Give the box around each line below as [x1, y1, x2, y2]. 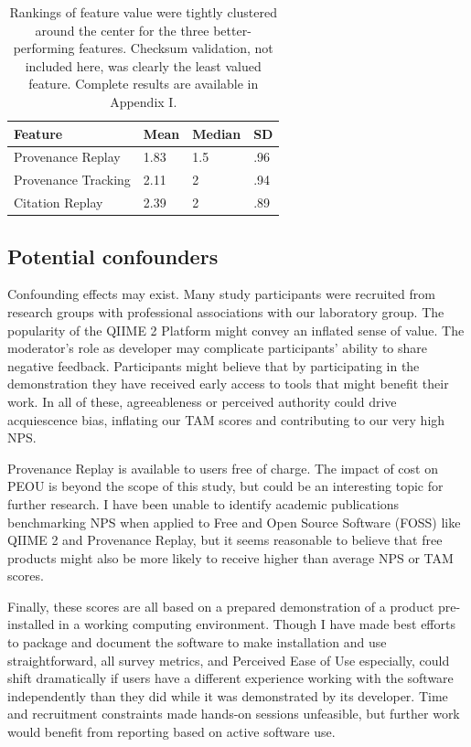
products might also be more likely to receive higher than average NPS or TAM [7, 548, 454, 567]
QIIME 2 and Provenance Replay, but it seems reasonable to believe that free [7, 530, 443, 550]
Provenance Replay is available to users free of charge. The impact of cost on [7, 458, 438, 477]
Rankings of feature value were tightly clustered [9, 3, 277, 21]
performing [13, 38, 75, 58]
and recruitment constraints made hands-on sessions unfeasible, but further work [7, 704, 460, 723]
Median [192, 123, 241, 143]
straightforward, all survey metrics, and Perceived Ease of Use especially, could [7, 650, 450, 669]
